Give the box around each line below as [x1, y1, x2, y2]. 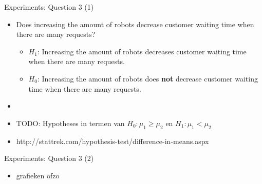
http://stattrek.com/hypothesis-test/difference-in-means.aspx [16, 135, 209, 146]
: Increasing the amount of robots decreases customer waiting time [37, 46, 247, 56]
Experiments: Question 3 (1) [4, 2, 94, 12]
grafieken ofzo [16, 170, 60, 180]
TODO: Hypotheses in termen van [16, 117, 125, 128]
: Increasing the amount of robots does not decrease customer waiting [37, 73, 258, 84]
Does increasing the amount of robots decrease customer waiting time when [16, 18, 254, 29]
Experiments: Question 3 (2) [4, 153, 94, 163]
